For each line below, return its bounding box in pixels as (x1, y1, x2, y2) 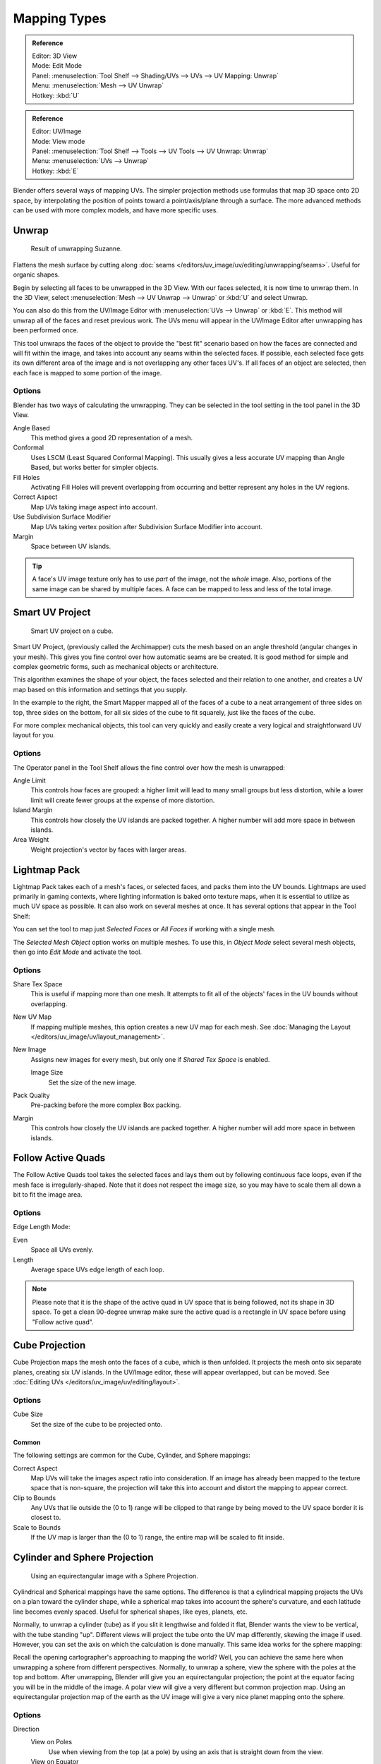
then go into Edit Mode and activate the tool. (13, 948, 143, 956)
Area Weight (13, 835, 49, 844)
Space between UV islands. (30, 542, 111, 550)
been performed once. (13, 326, 79, 334)
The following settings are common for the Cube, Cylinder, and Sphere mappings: (13, 1451, 250, 1460)
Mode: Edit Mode (32, 61, 83, 70)
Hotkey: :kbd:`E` (32, 167, 79, 175)
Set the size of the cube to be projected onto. (30, 1420, 163, 1428)
